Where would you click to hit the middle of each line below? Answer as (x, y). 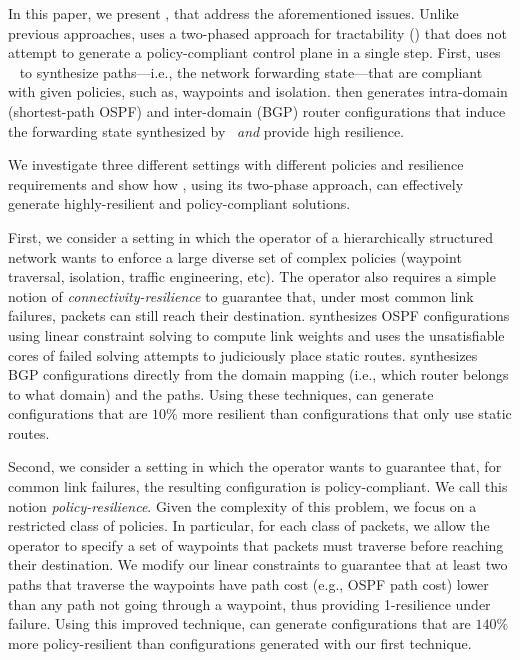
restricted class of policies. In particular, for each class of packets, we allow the (249, 525)
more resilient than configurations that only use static (347, 413)
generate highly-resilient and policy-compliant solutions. (179, 203)
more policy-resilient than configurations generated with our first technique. (240, 642)
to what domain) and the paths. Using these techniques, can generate (221, 393)
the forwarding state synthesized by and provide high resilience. (206, 130)
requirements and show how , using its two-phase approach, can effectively (236, 183)
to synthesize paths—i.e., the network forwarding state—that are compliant (251, 71)
